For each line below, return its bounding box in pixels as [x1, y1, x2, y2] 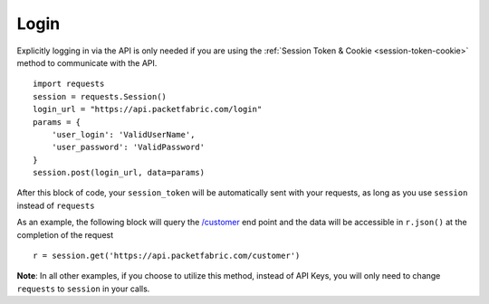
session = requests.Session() [33, 91, 168, 101]
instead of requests [16, 200, 95, 211]
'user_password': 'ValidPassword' [51, 142, 206, 153]
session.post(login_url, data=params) [33, 167, 206, 178]
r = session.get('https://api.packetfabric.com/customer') [33, 251, 301, 261]
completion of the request [16, 229, 114, 240]
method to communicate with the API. [16, 57, 158, 68]
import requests [33, 79, 105, 90]
